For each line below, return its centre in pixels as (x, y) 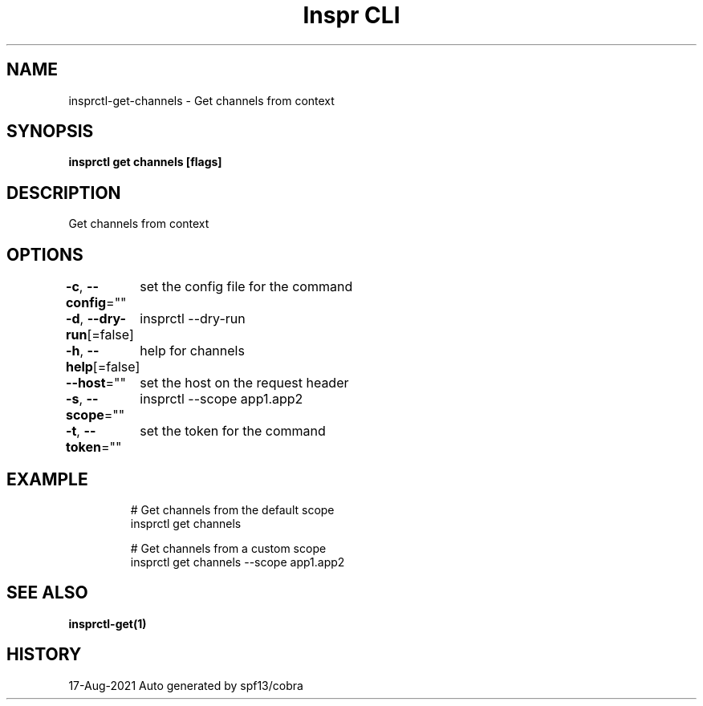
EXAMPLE (47, 479)
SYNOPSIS (50, 132)
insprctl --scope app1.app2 (221, 399)
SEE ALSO (47, 593)
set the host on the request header (244, 383)
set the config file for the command (246, 287)
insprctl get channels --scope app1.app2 (238, 562)
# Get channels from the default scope (232, 509)
